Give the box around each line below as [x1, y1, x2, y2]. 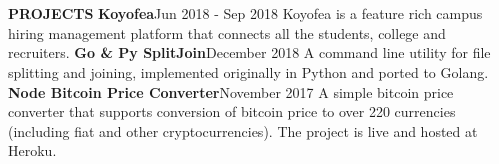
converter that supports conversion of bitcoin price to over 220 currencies [8, 101, 456, 122]
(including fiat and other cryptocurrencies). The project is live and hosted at [8, 120, 478, 141]
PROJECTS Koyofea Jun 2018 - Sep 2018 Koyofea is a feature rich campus [8, 3, 483, 24]
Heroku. [8, 140, 57, 161]
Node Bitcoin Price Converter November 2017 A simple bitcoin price [8, 81, 454, 102]
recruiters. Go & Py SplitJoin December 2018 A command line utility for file [8, 42, 491, 63]
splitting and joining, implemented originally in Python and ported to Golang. [8, 61, 489, 82]
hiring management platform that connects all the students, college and [8, 22, 446, 43]
